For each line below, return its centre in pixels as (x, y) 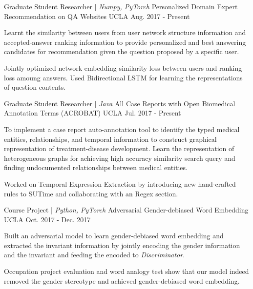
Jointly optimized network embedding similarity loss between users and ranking (123, 67)
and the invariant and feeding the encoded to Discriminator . (95, 255)
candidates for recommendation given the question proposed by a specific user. (122, 51)
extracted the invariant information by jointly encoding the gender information (122, 245)
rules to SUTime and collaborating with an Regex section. (91, 193)
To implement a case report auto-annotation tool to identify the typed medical (122, 129)
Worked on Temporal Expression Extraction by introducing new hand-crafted (120, 183)
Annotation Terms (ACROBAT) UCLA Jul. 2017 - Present (93, 113)
